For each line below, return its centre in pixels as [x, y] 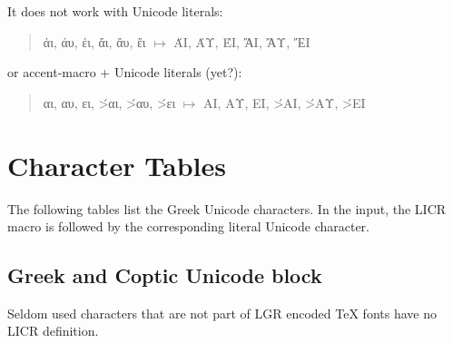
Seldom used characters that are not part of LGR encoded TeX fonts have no [222, 313]
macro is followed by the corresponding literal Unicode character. [188, 226]
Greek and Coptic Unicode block [165, 275]
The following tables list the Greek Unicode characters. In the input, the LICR [227, 208]
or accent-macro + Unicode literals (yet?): [125, 72]
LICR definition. [53, 331]
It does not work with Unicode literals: [115, 11]
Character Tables [117, 165]
